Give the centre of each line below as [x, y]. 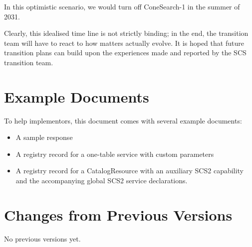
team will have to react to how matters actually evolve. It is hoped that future [124, 43]
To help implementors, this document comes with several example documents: [123, 120]
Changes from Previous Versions [118, 214]
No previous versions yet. [42, 238]
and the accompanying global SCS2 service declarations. [102, 181]
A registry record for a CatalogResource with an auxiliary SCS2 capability [129, 171]
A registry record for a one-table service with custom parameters [115, 154]
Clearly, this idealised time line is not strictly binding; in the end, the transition [126, 33]
